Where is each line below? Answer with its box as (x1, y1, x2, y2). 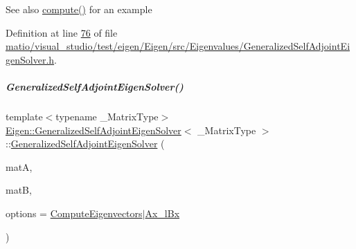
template (6, 109, 43, 123)
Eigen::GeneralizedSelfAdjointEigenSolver (6, 122, 181, 137)
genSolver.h (6, 52, 55, 66)
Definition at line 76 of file (6, 25, 118, 39)
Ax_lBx (145, 205, 180, 220)
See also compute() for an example (6, 2, 152, 16)
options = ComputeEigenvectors (6, 205, 143, 220)
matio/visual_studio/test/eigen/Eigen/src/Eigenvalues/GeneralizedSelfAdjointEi (6, 39, 350, 53)
